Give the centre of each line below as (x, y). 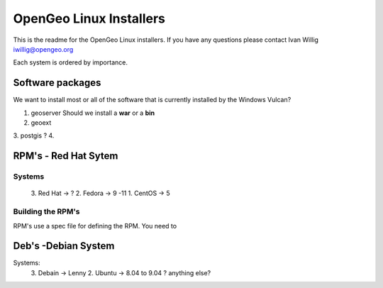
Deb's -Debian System (64, 246)
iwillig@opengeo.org (43, 49)
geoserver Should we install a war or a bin (93, 113)
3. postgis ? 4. (34, 135)
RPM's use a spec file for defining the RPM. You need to (95, 226)
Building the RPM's (47, 211)
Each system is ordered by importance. (70, 62)
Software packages (57, 83)
